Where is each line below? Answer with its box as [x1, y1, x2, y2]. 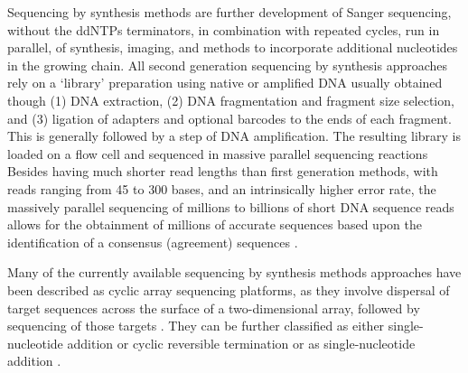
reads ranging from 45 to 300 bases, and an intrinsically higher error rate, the [7, 179, 436, 198]
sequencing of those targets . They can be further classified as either [7, 316, 385, 335]
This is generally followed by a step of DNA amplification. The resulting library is [7, 126, 462, 145]
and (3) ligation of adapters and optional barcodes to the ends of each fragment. [7, 108, 452, 127]
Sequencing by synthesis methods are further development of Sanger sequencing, [7, 3, 452, 21]
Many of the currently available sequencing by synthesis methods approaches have [7, 263, 462, 282]
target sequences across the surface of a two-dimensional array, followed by [7, 298, 420, 317]
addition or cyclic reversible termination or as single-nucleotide [67, 333, 416, 352]
